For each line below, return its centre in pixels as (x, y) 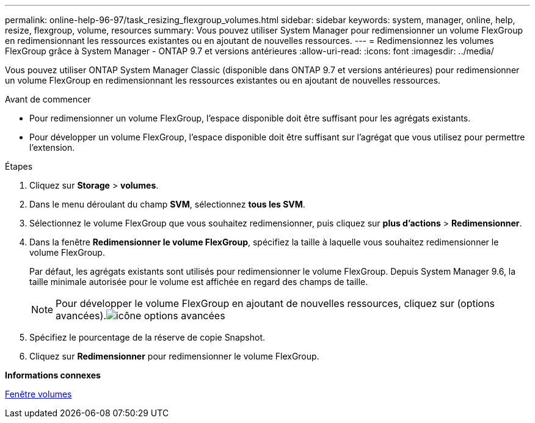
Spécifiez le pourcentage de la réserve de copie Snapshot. (147, 337)
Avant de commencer (48, 99)
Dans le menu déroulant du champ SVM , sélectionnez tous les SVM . (167, 204)
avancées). (81, 316)
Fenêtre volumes (38, 394)
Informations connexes (53, 375)
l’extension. (52, 147)
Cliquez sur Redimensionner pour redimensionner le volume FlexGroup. (174, 356)
